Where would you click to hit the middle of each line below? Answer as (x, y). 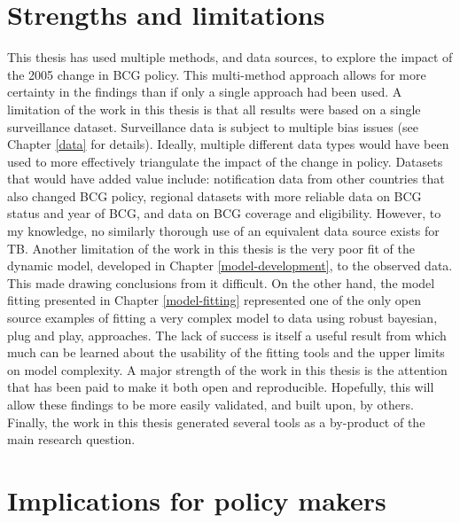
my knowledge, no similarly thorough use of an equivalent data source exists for (223, 231)
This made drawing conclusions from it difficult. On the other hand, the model (221, 282)
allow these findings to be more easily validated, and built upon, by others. (211, 404)
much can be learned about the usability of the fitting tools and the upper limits (226, 352)
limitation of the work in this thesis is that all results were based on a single (214, 109)
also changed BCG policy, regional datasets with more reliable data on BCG (214, 195)
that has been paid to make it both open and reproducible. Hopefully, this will (221, 387)
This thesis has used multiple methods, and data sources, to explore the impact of (230, 57)
